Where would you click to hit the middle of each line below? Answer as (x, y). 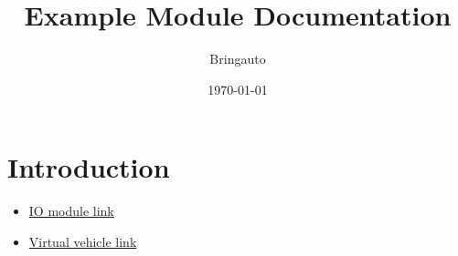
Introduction (89, 167)
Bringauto (238, 59)
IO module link (71, 211)
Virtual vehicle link (83, 241)
